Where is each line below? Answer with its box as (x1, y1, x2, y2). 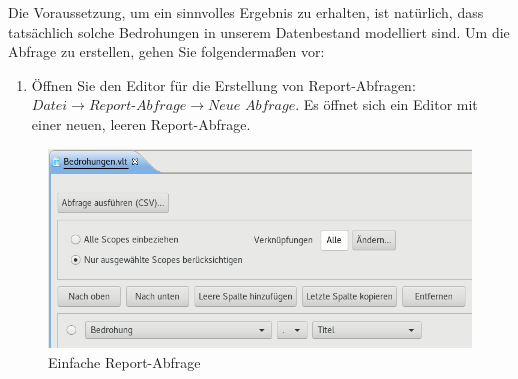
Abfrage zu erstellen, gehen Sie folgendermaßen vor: (8, 41, 325, 62)
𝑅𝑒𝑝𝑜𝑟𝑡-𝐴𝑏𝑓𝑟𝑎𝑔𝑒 (88, 99, 187, 114)
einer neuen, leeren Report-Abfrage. (31, 113, 251, 134)
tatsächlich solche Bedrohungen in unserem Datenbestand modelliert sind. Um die (8, 21, 510, 42)
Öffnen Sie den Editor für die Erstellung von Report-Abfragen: (31, 74, 416, 95)
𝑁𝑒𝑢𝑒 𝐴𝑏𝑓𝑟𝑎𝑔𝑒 (207, 99, 296, 114)
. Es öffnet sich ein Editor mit (295, 94, 478, 115)
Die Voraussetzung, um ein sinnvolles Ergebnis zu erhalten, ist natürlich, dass (8, 2, 484, 22)
